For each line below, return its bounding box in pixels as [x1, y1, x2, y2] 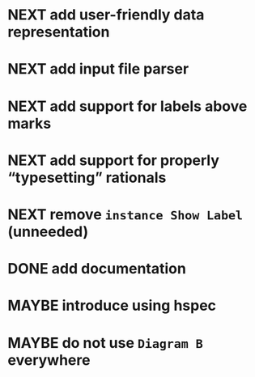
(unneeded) [7, 222, 89, 240]
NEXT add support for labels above [7, 97, 248, 115]
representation [7, 23, 110, 41]
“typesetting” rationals [7, 168, 167, 187]
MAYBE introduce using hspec [7, 297, 216, 315]
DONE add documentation [7, 260, 187, 278]
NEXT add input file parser [7, 60, 189, 78]
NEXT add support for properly [7, 151, 220, 169]
